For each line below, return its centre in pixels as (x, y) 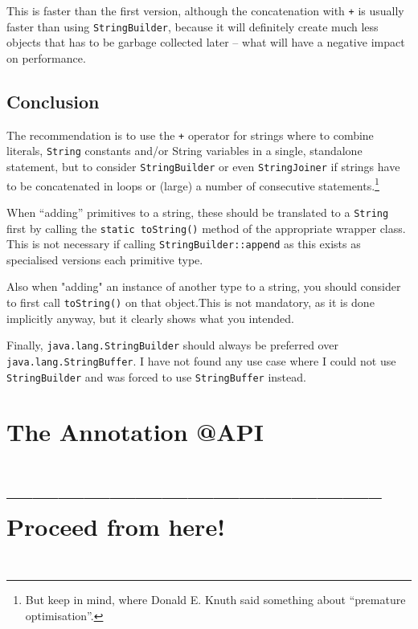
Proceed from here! (116, 527)
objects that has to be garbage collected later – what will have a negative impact (206, 42)
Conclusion (53, 101)
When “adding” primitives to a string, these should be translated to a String (198, 212)
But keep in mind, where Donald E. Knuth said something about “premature (215, 599)
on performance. (46, 57)
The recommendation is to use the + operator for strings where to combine (190, 135)
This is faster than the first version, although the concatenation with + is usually (205, 10)
